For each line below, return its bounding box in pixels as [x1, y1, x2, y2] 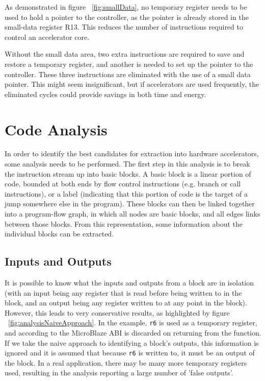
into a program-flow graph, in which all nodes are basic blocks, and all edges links [5, 208, 260, 219]
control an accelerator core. [5, 31, 90, 42]
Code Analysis [5, 118, 108, 139]
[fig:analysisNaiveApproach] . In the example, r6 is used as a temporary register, [8, 317, 257, 328]
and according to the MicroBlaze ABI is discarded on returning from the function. [5, 327, 261, 338]
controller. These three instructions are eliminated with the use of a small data [5, 68, 251, 79]
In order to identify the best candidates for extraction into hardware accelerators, [5, 148, 259, 159]
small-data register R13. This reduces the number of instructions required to [5, 21, 243, 32]
